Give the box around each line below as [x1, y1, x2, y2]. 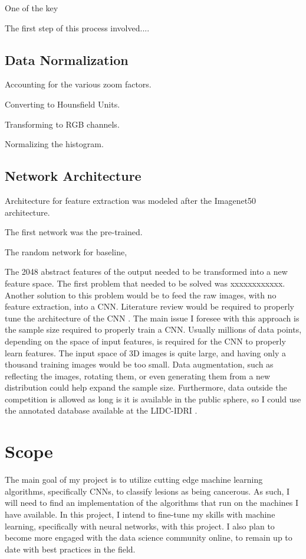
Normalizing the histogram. [5, 138, 104, 150]
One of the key [5, 2, 58, 14]
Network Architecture [5, 167, 142, 185]
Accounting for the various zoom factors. [5, 78, 152, 90]
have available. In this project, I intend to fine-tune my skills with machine [5, 508, 275, 520]
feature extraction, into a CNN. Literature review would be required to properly [5, 300, 294, 313]
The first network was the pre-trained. [5, 226, 143, 238]
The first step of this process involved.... [5, 21, 150, 34]
